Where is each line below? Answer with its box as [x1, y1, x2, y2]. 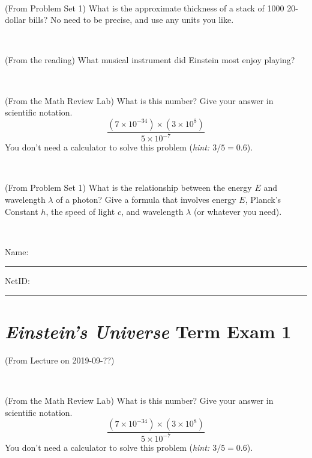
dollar [5, 13, 26, 26]
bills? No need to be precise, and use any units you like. [28, 13, 234, 26]
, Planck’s [245, 193, 281, 205]
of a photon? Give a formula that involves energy [56, 193, 236, 205]
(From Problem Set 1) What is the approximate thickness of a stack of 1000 [5, 1, 284, 14]
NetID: [5, 274, 30, 287]
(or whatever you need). [193, 205, 282, 217]
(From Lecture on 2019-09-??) [5, 354, 115, 366]
